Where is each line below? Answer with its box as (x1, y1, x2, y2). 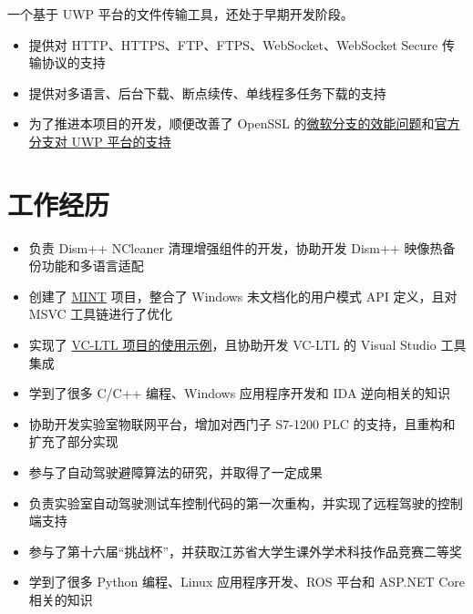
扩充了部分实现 (28, 432, 118, 451)
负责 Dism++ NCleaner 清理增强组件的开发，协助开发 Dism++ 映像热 (28, 238, 443, 257)
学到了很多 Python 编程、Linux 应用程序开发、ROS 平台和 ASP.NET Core (28, 572, 466, 591)
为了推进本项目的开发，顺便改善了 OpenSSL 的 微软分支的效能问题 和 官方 (28, 114, 460, 133)
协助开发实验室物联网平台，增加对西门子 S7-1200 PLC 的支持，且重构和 (28, 414, 456, 433)
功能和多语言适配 (41, 256, 144, 275)
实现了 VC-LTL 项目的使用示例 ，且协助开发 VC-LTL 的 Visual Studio (28, 335, 437, 354)
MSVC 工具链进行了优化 (28, 304, 173, 323)
